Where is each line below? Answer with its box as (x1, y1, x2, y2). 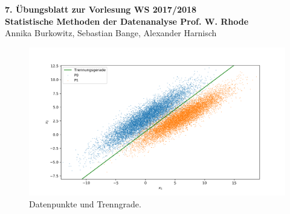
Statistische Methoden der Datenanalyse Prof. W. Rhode (5, 14, 249, 27)
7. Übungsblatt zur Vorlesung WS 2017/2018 (5, 3, 197, 15)
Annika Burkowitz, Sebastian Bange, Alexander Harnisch (5, 27, 217, 39)
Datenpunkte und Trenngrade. (29, 197, 141, 210)
